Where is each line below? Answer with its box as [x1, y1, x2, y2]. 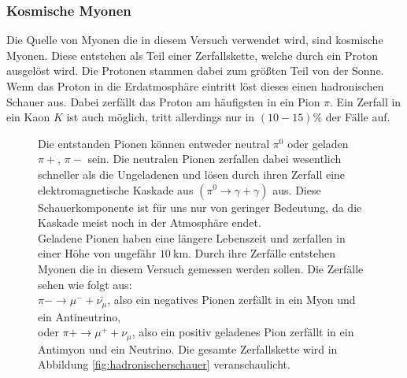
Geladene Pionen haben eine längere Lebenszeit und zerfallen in [38, 229, 346, 246]
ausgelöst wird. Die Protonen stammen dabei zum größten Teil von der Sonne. [6, 62, 384, 79]
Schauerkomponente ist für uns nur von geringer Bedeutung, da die [38, 198, 362, 215]
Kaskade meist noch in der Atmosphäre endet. [38, 214, 261, 231]
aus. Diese [272, 181, 321, 198]
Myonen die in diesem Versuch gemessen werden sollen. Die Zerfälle [38, 260, 364, 276]
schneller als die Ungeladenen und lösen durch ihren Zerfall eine [38, 165, 346, 182]
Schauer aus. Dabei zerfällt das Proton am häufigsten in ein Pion [6, 93, 320, 109]
